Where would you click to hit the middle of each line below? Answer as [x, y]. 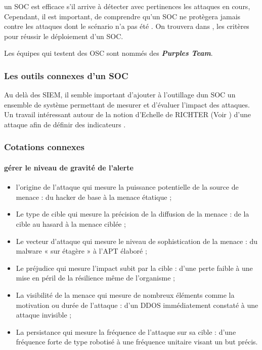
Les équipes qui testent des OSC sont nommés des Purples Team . [108, 53]
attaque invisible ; [44, 315]
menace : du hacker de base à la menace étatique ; [94, 197]
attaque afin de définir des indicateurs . [65, 124]
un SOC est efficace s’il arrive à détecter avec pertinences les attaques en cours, [127, 6]
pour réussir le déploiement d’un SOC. [64, 36]
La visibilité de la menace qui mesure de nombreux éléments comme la [125, 294]
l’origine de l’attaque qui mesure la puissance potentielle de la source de [127, 187]
